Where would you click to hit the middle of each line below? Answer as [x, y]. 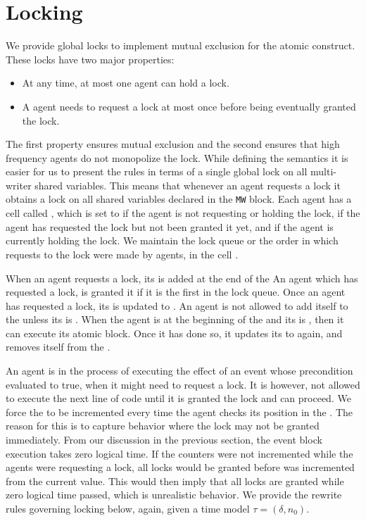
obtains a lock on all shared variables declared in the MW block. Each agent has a [179, 199]
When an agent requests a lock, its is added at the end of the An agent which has [182, 278]
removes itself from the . [58, 347]
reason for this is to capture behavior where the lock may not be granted [163, 426]
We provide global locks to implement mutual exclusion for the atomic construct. [181, 45]
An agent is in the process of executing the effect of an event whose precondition [179, 371]
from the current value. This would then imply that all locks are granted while [175, 481]
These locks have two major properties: [90, 59]
